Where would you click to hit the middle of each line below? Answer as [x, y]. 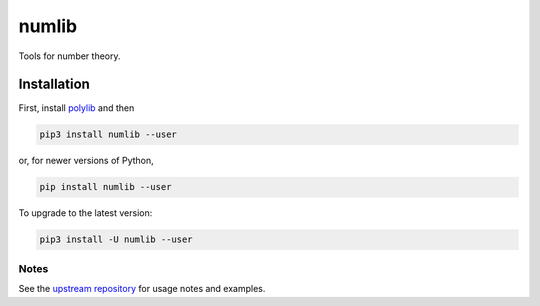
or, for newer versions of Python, [86, 161]
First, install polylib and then [76, 108]
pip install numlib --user [105, 187]
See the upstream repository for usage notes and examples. [142, 289]
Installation [54, 84]
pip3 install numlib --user [108, 134]
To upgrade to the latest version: [85, 213]
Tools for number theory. [69, 56]
